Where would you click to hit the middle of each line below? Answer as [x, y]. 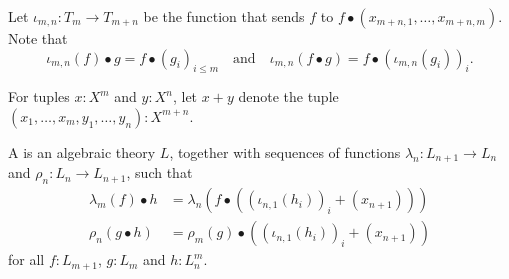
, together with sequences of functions [285, 151]
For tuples [39, 96]
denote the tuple [288, 96]
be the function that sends [224, 16]
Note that [38, 38]
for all [26, 259]
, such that [159, 172]
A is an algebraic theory [82, 151]
